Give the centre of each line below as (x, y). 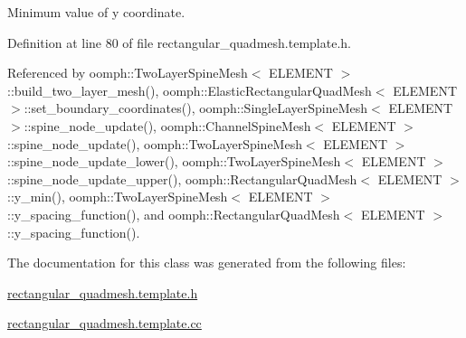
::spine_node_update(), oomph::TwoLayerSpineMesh (155, 143)
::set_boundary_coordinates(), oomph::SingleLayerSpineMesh (196, 108)
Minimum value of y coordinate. (96, 12)
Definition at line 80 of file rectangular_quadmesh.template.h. (179, 42)
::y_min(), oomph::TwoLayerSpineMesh (118, 197)
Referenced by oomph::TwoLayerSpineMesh (128, 73)
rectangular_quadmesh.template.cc (105, 323)
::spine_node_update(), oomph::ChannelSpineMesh (167, 125)
